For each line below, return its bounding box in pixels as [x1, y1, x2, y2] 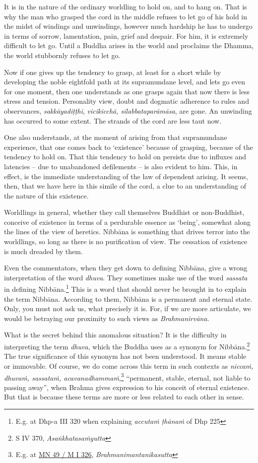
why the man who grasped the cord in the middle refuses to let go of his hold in [4, 11, 248, 21]
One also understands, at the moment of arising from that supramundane [4, 132, 227, 142]
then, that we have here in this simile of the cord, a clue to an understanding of [4, 181, 247, 191]
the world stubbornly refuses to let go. [4, 50, 121, 60]
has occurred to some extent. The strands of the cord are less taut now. [4, 115, 222, 126]
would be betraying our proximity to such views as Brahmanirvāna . [4, 313, 209, 323]
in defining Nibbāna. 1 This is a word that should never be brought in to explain [4, 282, 247, 294]
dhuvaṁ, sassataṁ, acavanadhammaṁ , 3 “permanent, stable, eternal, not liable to [4, 371, 251, 383]
